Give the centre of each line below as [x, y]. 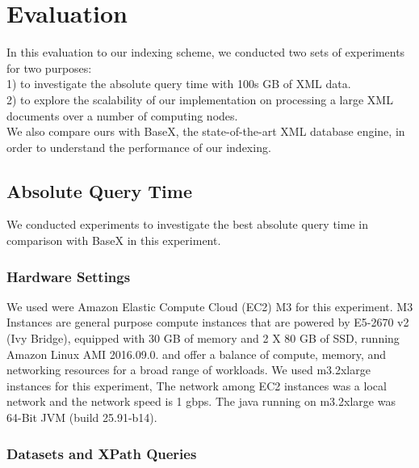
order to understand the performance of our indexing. [139, 147]
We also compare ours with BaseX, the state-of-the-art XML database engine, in [206, 131]
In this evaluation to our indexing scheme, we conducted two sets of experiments [206, 52]
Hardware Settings [69, 276]
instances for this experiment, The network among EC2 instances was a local [197, 385]
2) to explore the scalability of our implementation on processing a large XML [200, 99]
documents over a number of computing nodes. [122, 115]
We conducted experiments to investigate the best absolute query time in [187, 224]
